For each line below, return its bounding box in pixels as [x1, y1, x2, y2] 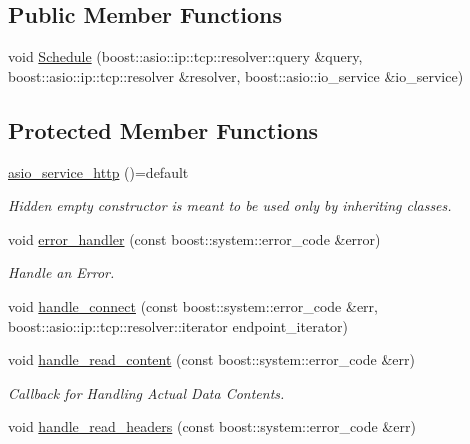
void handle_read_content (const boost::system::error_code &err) [8, 349, 415, 370]
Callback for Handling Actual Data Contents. [8, 382, 285, 403]
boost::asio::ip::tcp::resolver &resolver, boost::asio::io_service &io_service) [8, 65, 464, 86]
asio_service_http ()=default [8, 161, 189, 182]
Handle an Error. [8, 262, 115, 283]
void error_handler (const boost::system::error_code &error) [8, 228, 381, 249]
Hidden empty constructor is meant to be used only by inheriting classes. [8, 195, 452, 216]
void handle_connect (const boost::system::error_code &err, [8, 295, 378, 316]
